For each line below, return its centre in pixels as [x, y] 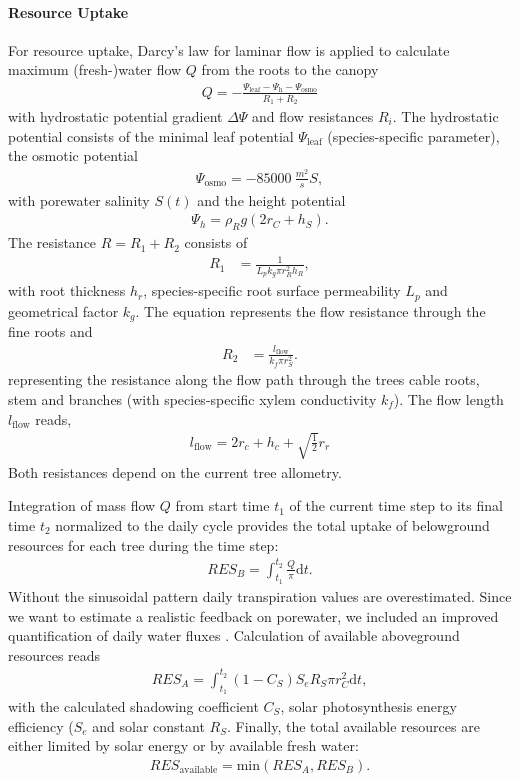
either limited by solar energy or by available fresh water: [183, 745]
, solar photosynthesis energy [368, 706]
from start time [222, 505]
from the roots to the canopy [290, 69]
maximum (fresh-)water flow [95, 69]
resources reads [54, 654]
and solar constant [148, 725]
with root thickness [67, 290]
